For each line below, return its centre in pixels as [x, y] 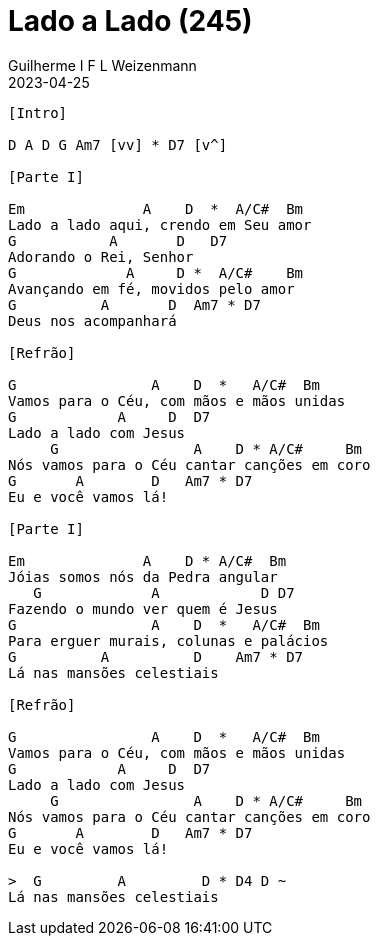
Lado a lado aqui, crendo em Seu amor [160, 224]
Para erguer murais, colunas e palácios [168, 640]
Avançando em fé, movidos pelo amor [151, 288]
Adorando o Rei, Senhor [101, 256]
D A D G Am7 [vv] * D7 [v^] [118, 144]
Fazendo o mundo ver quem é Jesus [143, 608]
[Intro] [38, 112]
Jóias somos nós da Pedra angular [143, 576]
